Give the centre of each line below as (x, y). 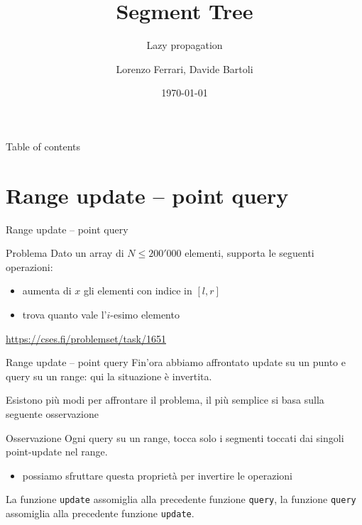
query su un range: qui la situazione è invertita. (109, 376)
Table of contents (43, 146)
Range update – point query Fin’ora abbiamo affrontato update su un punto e (176, 362)
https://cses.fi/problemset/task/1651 (86, 338)
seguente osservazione (52, 413)
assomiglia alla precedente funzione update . (100, 513)
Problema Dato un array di (65, 253)
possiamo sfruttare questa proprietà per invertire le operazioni (157, 475)
